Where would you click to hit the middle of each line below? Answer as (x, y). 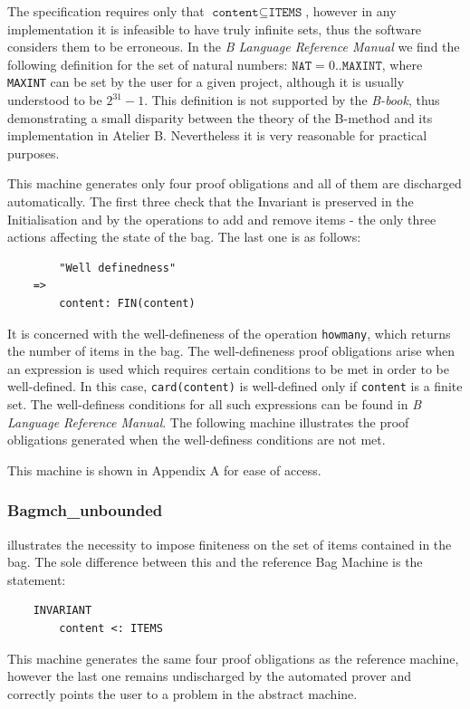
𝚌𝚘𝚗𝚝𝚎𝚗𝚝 (235, 13)
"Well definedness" (118, 268)
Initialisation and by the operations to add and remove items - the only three (222, 219)
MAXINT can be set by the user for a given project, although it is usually (206, 82)
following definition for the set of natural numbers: (148, 64)
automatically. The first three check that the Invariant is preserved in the (211, 201)
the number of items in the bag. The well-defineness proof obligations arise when (231, 351)
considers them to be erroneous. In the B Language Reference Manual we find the (234, 47)
